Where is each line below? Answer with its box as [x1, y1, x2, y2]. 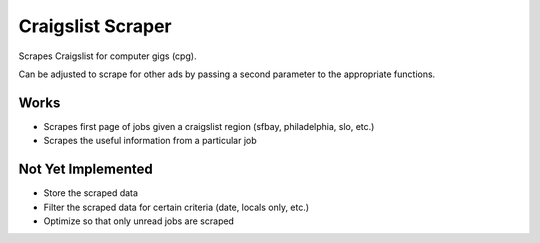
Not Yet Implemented [18, 161, 154, 178]
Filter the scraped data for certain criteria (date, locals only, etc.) [43, 201, 310, 213]
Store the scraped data [43, 187, 139, 199]
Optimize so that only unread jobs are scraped [43, 215, 235, 227]
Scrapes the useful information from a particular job [43, 135, 257, 147]
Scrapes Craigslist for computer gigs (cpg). [18, 50, 197, 62]
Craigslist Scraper [18, 15, 172, 37]
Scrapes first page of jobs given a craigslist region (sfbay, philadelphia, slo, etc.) [43, 120, 375, 132]
